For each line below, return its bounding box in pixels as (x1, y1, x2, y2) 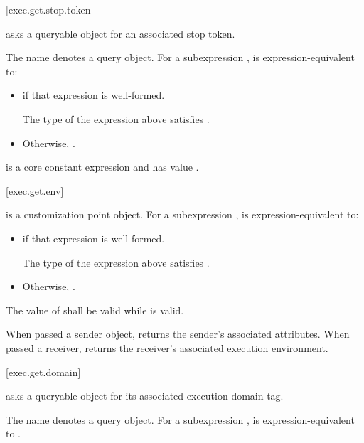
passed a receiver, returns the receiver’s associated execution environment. (6, 340, 328, 355)
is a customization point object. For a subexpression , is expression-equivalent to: (6, 207, 359, 222)
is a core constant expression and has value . (6, 159, 199, 174)
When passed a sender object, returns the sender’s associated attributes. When (6, 326, 350, 341)
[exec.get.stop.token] (6, 2, 94, 16)
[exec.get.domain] (6, 364, 81, 379)
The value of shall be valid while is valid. (6, 302, 184, 317)
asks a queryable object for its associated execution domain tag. (6, 388, 284, 403)
